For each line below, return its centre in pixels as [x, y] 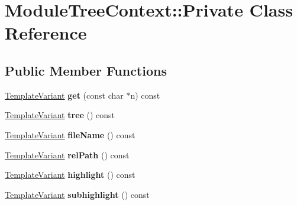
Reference [46, 33]
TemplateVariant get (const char [64, 95]
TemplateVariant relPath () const [67, 154]
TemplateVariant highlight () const [70, 175]
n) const [145, 95]
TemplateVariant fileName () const [70, 134]
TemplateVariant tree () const [60, 115]
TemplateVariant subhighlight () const [77, 194]
